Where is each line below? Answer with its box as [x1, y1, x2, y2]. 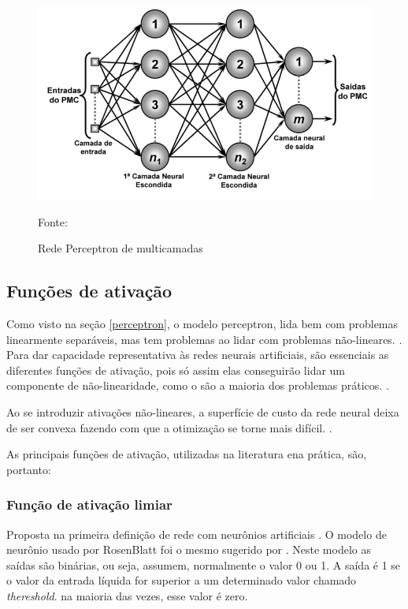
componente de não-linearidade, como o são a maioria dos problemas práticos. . [6, 377, 389, 394]
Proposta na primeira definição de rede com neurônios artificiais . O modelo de [6, 525, 387, 542]
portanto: [6, 461, 51, 477]
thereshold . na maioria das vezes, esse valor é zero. [6, 587, 248, 603]
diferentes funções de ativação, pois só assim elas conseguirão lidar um [6, 361, 346, 378]
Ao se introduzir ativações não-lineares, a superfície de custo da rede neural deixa [6, 403, 399, 420]
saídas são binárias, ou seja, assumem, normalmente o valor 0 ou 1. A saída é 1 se [6, 556, 401, 573]
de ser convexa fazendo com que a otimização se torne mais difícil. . [6, 419, 332, 435]
